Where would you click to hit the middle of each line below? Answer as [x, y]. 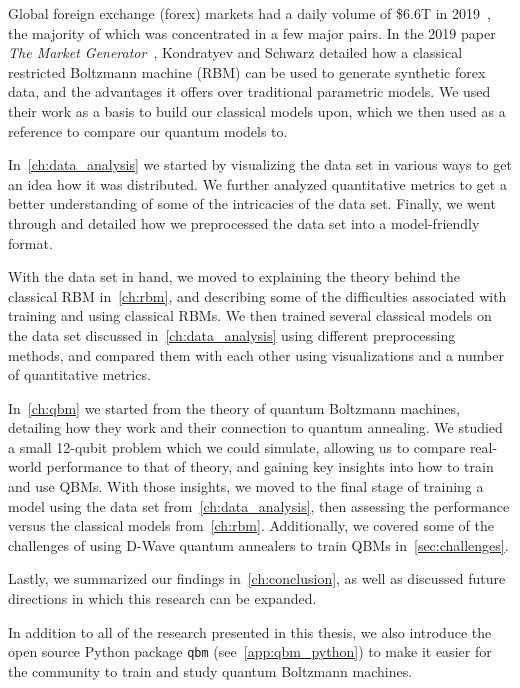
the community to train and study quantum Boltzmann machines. [210, 670]
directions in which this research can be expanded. [162, 598]
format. [30, 242]
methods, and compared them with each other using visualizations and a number [256, 354]
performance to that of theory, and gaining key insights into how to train [270, 466]
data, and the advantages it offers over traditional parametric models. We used [249, 91]
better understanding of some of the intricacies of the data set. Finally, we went [252, 203]
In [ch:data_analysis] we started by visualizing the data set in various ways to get [260, 164]
